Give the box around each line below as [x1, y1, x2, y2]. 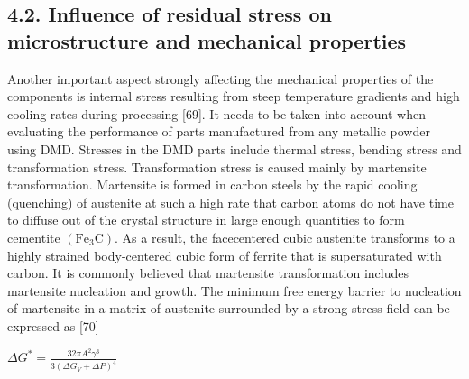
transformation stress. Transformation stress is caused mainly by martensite [7, 157, 427, 176]
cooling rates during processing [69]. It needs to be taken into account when [7, 104, 426, 123]
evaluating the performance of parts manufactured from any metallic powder [7, 122, 430, 141]
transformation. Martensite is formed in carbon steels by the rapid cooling [7, 175, 418, 194]
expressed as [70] [7, 316, 99, 335]
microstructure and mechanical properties [7, 26, 407, 54]
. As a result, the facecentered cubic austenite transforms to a [115, 227, 455, 246]
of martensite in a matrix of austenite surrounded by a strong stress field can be [7, 299, 450, 318]
